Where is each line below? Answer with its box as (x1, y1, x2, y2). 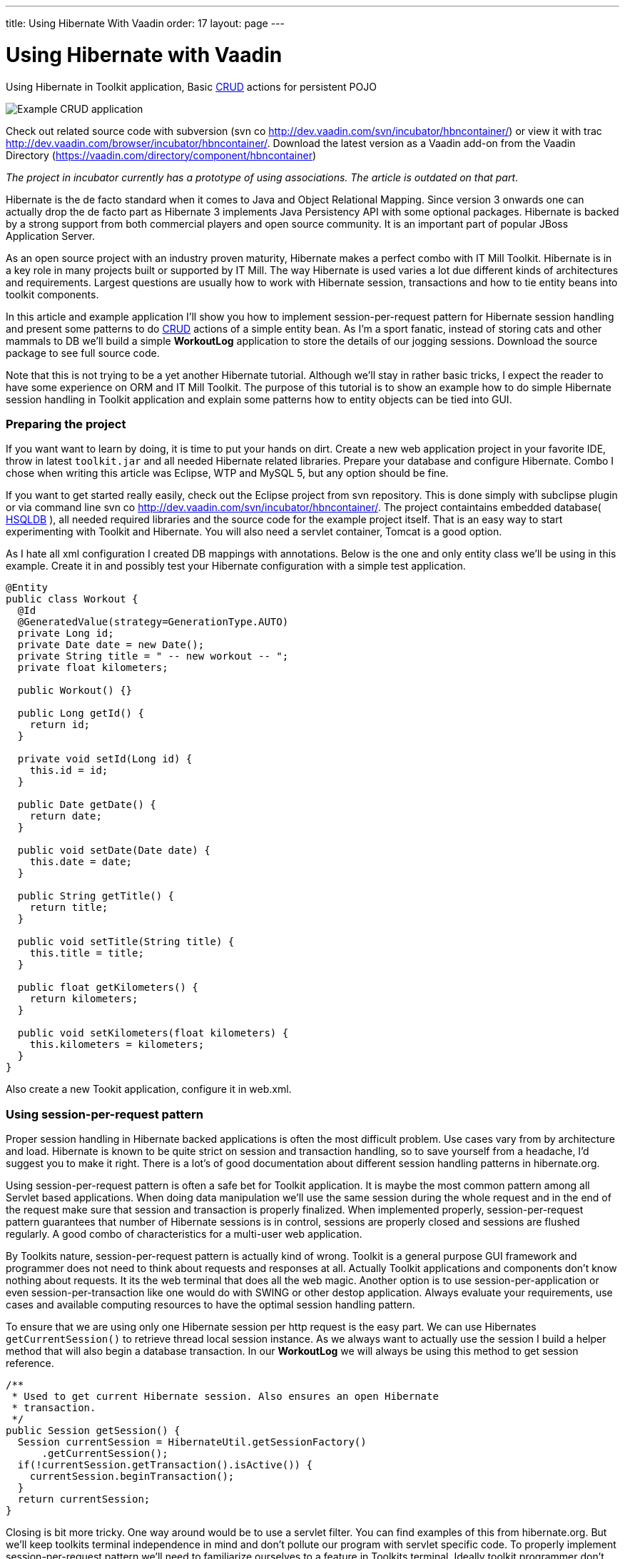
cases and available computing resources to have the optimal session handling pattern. (6, 1298, 415, 1311)
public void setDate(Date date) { (17, 844, 210, 857)
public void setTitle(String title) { (17, 936, 235, 948)
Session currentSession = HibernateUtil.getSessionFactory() (17, 1436, 367, 1448)
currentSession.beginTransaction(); (29, 1470, 235, 1482)
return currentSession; (17, 1493, 151, 1505)
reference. (6, 1357, 54, 1369)
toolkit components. (6, 288, 99, 301)
